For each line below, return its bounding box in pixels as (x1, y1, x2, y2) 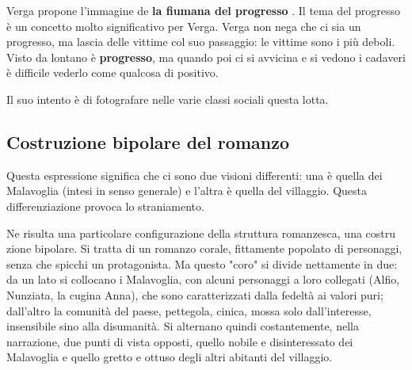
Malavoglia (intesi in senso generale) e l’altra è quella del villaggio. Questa (6, 182, 367, 199)
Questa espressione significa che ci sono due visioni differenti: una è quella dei (6, 166, 383, 183)
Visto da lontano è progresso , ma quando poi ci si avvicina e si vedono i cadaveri (6, 48, 406, 65)
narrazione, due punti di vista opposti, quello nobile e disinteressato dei (6, 333, 353, 349)
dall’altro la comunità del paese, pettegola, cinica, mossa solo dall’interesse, (6, 302, 372, 319)
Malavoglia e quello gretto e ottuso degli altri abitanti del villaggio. (6, 349, 333, 365)
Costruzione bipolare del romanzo (6, 129, 289, 154)
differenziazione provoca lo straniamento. (6, 197, 204, 214)
